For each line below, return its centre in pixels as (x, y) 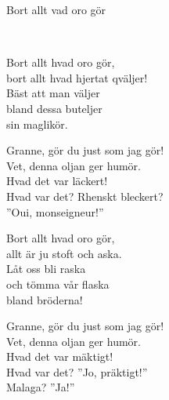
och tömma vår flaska (58, 284)
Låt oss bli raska (46, 269)
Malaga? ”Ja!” (41, 387)
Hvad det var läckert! (57, 181)
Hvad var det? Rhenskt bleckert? (85, 196)
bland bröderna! (45, 299)
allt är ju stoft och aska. (64, 253)
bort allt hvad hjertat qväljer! (77, 77)
